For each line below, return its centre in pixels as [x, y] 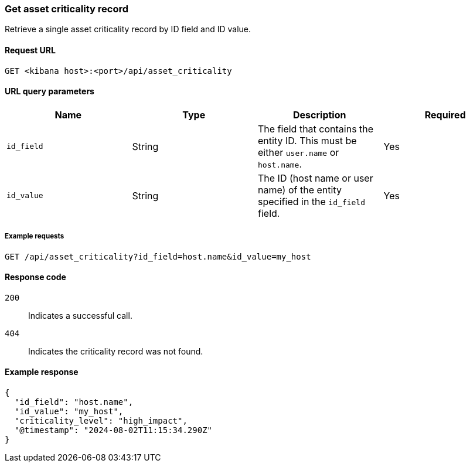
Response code [35, 277]
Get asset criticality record [67, 9]
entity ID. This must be [307, 140]
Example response [42, 372]
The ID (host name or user [316, 178]
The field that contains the [316, 129]
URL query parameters [50, 91]
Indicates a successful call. [80, 315]
